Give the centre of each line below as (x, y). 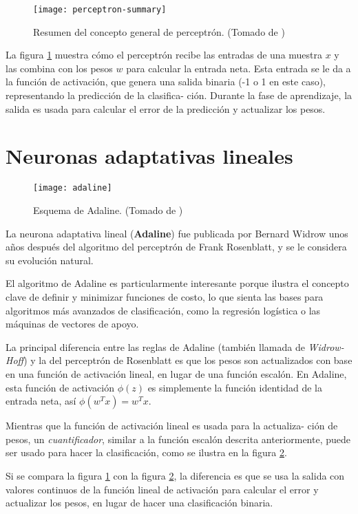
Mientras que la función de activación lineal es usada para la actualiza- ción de (172, 426)
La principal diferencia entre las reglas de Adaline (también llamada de (155, 346)
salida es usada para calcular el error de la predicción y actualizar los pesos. (166, 108)
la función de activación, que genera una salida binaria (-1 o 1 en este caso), (166, 82)
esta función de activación (60, 387)
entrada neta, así (41, 401)
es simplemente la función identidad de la (235, 387)
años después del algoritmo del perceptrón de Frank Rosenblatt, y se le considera (176, 247)
